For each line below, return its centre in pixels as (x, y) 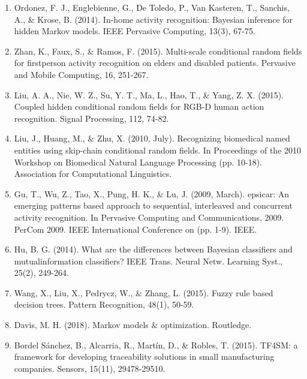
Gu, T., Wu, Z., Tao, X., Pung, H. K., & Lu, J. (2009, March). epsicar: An (152, 193)
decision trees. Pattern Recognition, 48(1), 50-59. (104, 304)
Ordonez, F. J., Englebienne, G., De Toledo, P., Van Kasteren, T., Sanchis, (152, 7)
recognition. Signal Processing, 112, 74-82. (91, 118)
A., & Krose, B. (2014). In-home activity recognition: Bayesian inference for (153, 19)
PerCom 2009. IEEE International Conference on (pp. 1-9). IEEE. (136, 229)
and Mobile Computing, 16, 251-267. (81, 74)
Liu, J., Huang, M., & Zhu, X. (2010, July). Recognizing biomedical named (152, 138)
